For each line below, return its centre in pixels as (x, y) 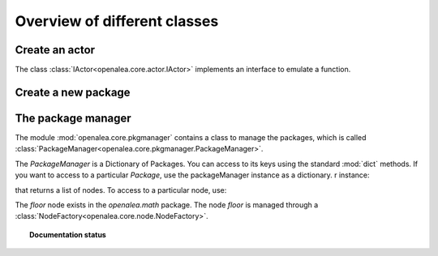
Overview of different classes (117, 21)
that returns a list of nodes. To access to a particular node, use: (121, 190)
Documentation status (68, 234)
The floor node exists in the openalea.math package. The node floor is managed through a (167, 205)
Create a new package (73, 92)
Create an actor (55, 50)
